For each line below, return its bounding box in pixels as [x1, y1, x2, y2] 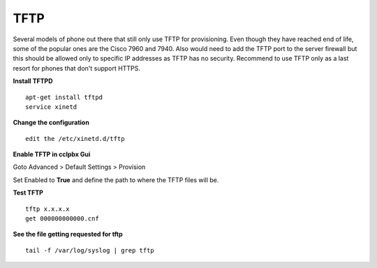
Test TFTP [13, 188, 43, 197]
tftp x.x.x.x [25, 204, 70, 213]
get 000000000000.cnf [25, 215, 99, 223]
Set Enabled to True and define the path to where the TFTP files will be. [13, 175, 219, 184]
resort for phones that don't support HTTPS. [13, 64, 141, 73]
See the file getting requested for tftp [13, 230, 123, 239]
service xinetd [25, 103, 77, 111]
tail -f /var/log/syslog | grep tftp [25, 246, 155, 254]
